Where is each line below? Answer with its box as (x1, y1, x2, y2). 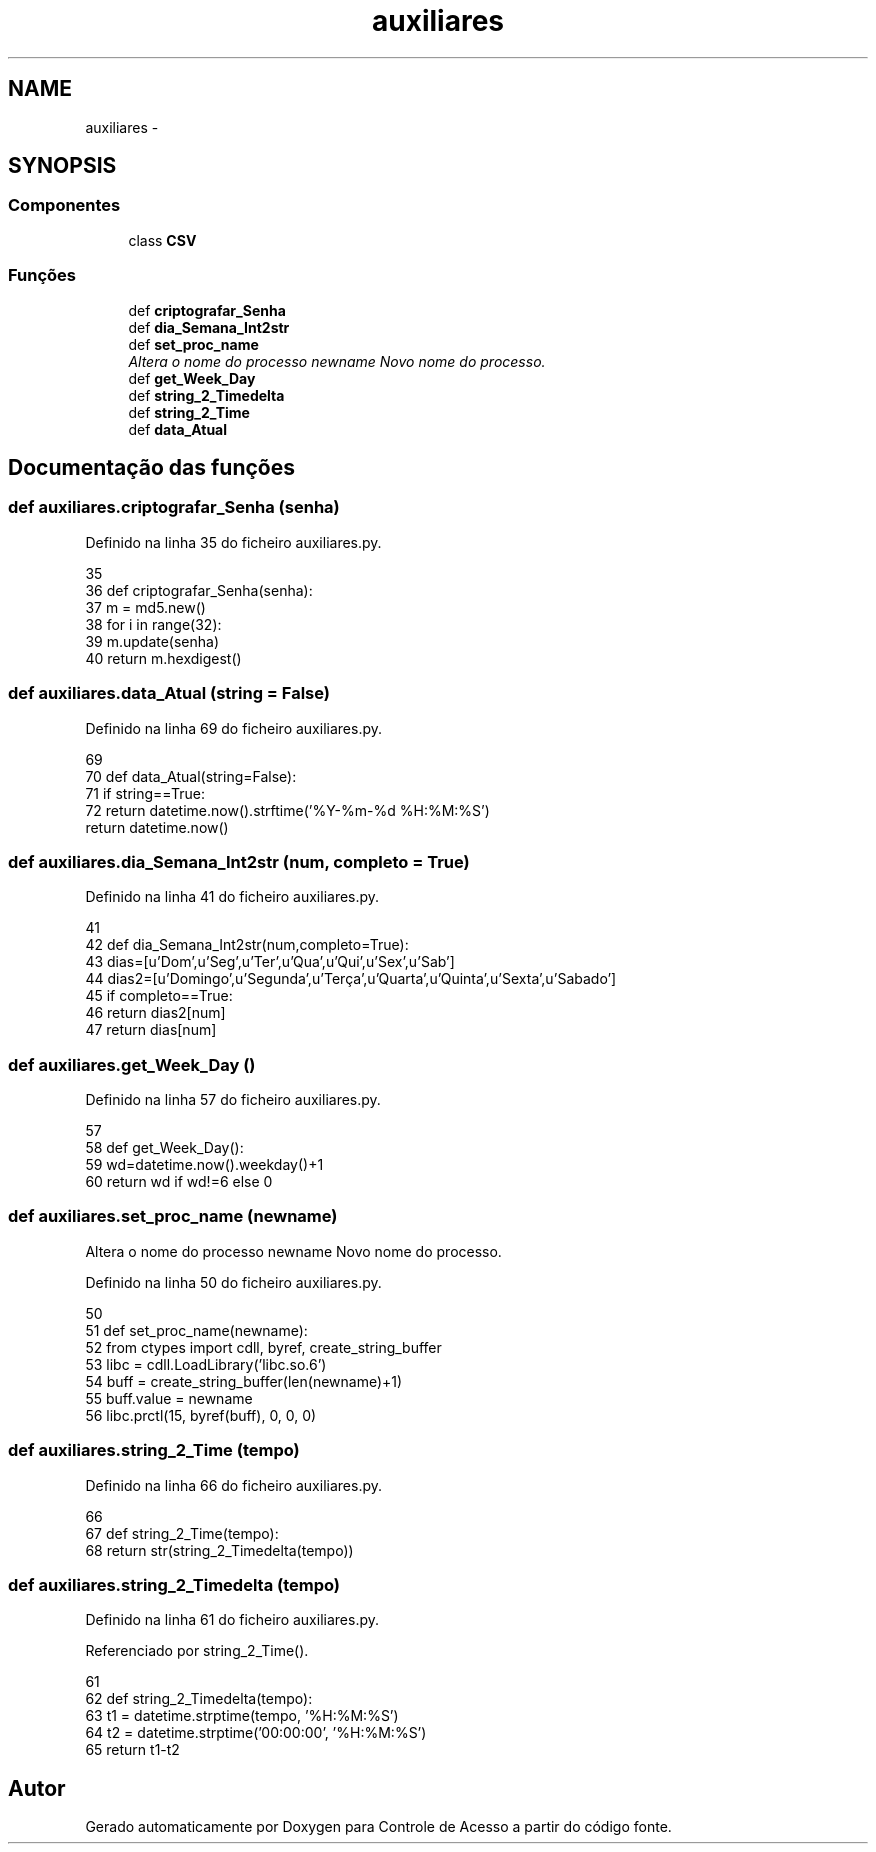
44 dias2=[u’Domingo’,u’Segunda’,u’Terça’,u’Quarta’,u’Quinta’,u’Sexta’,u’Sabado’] (85, 970, 617, 988)
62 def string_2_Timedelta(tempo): (85, 1690, 313, 1708)
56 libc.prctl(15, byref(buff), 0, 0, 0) (85, 1406, 317, 1424)
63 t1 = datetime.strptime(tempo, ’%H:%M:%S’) (85, 1707, 399, 1725)
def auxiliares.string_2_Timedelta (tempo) (8, 1574, 341, 1595)
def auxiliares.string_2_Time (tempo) (8, 1440, 300, 1461)
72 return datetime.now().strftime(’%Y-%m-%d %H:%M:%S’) (85, 801, 490, 819)
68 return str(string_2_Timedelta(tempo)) (85, 1541, 354, 1559)
